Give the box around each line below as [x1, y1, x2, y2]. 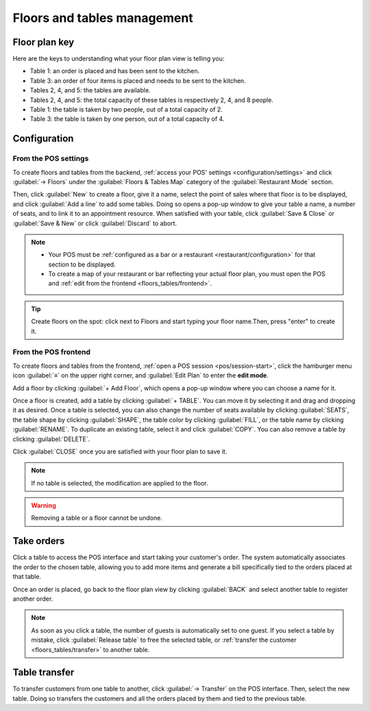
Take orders [12, 535, 65, 547]
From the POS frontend [12, 347, 91, 357]
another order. [12, 595, 53, 603]
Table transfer [12, 666, 75, 678]
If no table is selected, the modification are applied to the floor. [31, 479, 208, 487]
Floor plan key [12, 36, 75, 48]
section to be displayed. [48, 260, 116, 269]
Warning [31, 501, 56, 510]
